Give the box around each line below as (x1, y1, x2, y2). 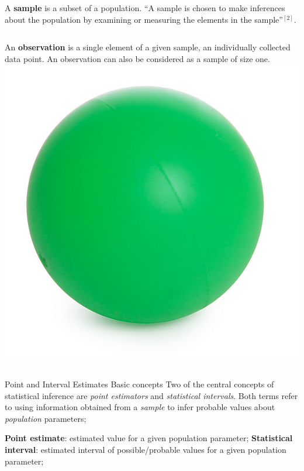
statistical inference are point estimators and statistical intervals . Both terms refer (5, 389, 298, 401)
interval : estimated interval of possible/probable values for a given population (5, 443, 286, 455)
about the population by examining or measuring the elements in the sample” (5, 13, 283, 25)
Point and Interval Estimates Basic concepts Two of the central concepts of (5, 377, 274, 390)
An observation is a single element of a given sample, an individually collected (5, 41, 291, 53)
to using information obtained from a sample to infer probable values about (5, 401, 275, 413)
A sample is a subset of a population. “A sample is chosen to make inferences (5, 2, 285, 13)
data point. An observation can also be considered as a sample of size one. (5, 52, 270, 64)
